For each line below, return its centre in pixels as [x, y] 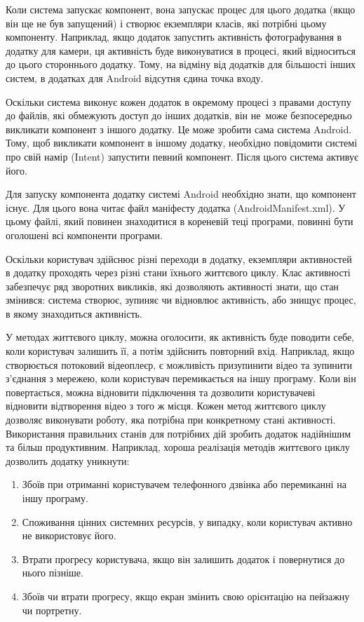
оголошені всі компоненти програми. [84, 235]
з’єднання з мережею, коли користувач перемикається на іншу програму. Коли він [181, 378]
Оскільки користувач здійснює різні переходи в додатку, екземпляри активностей [179, 258]
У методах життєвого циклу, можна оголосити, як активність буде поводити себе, [180, 337]
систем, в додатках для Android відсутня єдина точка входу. [135, 77]
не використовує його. [69, 535]
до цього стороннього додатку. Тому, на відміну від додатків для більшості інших [181, 64]
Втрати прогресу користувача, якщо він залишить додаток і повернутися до [183, 559]
